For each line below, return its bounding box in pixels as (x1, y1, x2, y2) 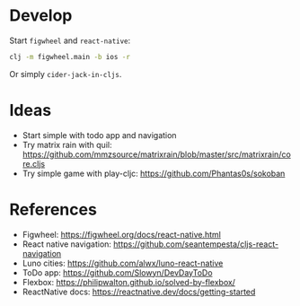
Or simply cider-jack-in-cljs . (9, 68, 122, 79)
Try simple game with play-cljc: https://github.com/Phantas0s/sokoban (22, 168, 286, 179)
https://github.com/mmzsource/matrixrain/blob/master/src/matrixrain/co (22, 149, 292, 160)
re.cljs (22, 158, 46, 169)
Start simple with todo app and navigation (22, 129, 177, 140)
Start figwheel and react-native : (9, 35, 131, 46)
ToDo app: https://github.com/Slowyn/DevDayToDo (22, 267, 213, 278)
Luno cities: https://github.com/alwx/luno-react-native (22, 258, 224, 268)
